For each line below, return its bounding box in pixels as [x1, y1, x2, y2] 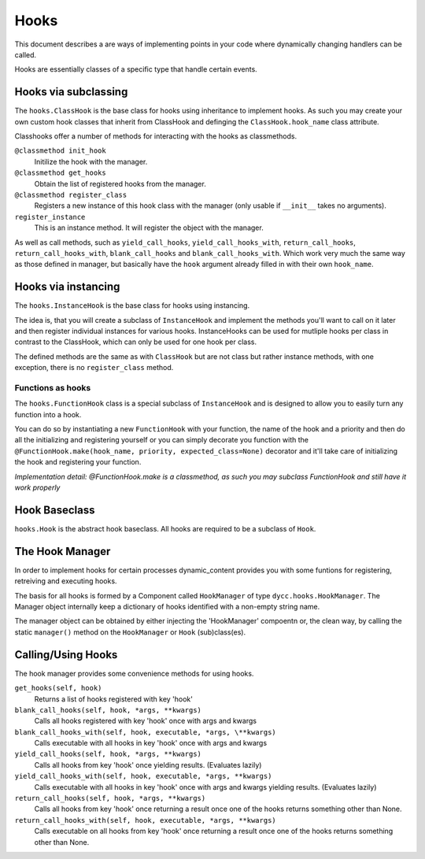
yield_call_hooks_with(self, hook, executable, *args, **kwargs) [14, 772, 272, 781]
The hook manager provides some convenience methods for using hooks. [14, 668, 254, 678]
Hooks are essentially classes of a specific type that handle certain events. [14, 65, 257, 74]
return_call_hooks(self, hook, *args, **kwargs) [14, 794, 206, 803]
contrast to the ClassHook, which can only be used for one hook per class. [14, 337, 257, 346]
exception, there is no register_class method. [14, 363, 174, 372]
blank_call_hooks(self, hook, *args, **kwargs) [14, 705, 202, 714]
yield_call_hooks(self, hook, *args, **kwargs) [14, 750, 202, 759]
